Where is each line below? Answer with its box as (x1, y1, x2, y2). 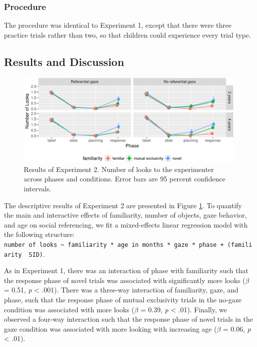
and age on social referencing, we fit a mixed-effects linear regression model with (4, 219, 248, 230)
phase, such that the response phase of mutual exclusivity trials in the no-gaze (4, 294, 242, 305)
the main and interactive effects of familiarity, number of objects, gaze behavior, (4, 210, 247, 220)
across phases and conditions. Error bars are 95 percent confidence (24, 173, 225, 184)
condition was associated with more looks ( (4, 304, 135, 314)
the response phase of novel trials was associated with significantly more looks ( (4, 275, 246, 285)
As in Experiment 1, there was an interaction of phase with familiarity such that (4, 265, 249, 276)
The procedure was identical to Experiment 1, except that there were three (4, 20, 232, 30)
